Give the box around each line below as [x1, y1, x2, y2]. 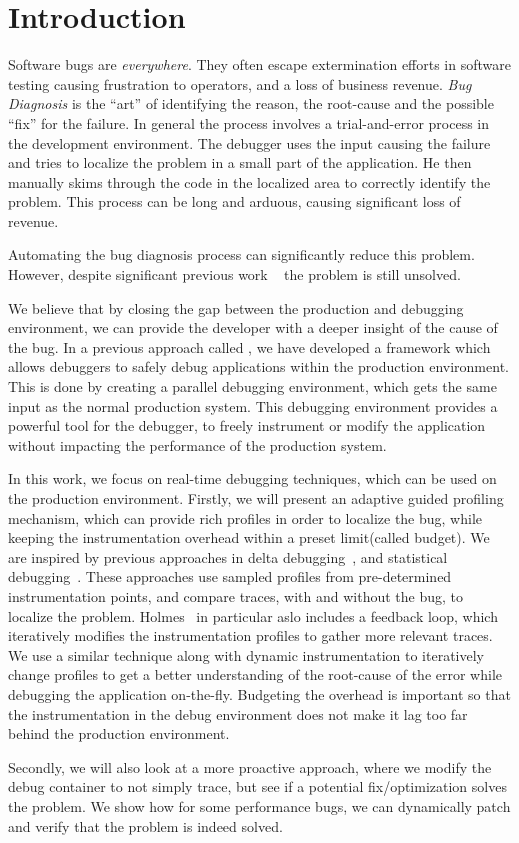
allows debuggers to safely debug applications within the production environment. [8, 356, 509, 377]
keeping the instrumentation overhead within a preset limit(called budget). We [8, 527, 490, 548]
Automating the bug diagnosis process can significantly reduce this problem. [8, 244, 475, 265]
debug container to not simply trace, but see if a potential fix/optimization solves [8, 776, 507, 797]
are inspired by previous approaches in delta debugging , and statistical [8, 546, 448, 567]
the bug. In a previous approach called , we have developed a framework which [8, 336, 491, 357]
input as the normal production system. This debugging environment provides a [8, 395, 498, 416]
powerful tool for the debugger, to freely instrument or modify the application [8, 415, 486, 436]
